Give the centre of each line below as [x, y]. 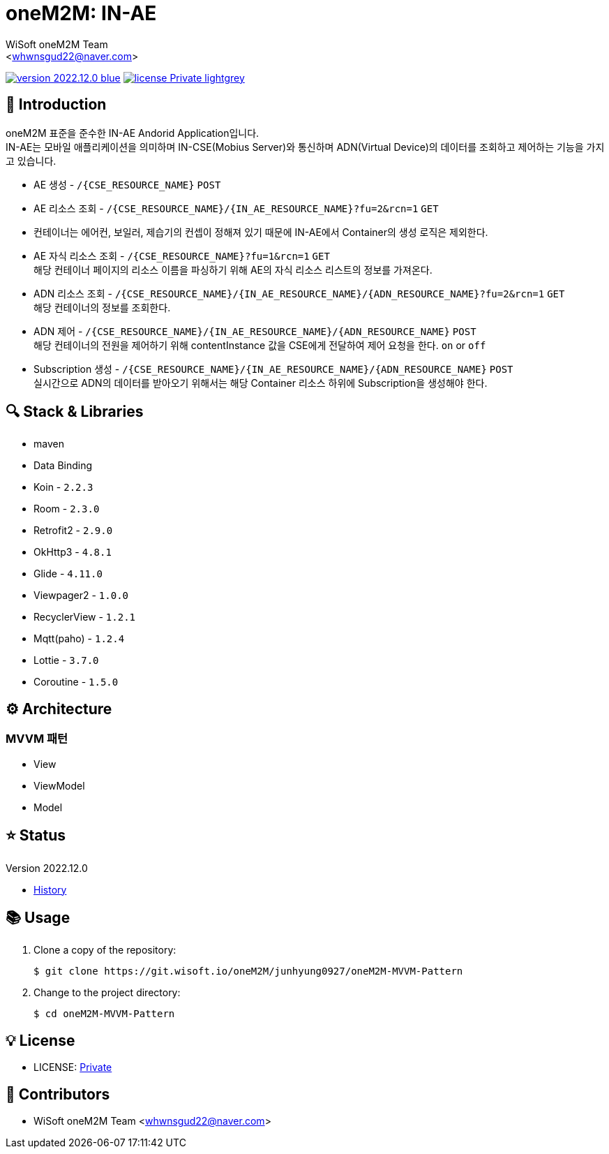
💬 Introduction [56, 105]
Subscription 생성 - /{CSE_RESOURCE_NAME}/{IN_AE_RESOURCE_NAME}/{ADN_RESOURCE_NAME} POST [273, 369]
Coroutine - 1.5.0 [76, 682]
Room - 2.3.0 [67, 509]
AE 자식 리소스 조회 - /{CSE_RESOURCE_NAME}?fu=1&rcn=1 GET [182, 256]
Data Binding [63, 466]
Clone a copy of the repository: [105, 950]
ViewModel [59, 785]
